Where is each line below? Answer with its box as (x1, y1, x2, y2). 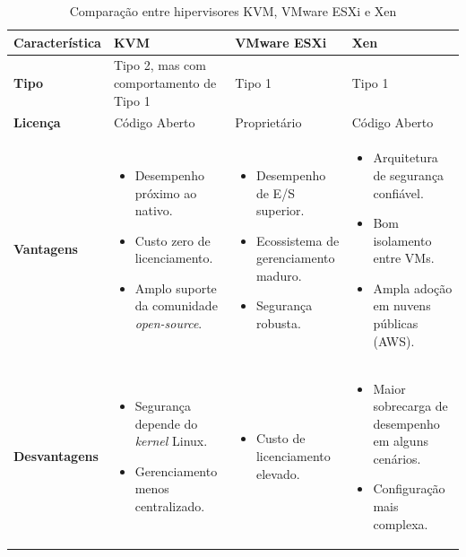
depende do (134, 413, 198, 432)
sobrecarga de (373, 396, 448, 415)
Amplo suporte (134, 278, 217, 297)
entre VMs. (373, 248, 435, 267)
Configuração (373, 479, 445, 498)
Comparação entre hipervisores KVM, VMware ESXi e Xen (69, 2, 397, 20)
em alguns (373, 431, 428, 450)
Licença (13, 113, 61, 132)
